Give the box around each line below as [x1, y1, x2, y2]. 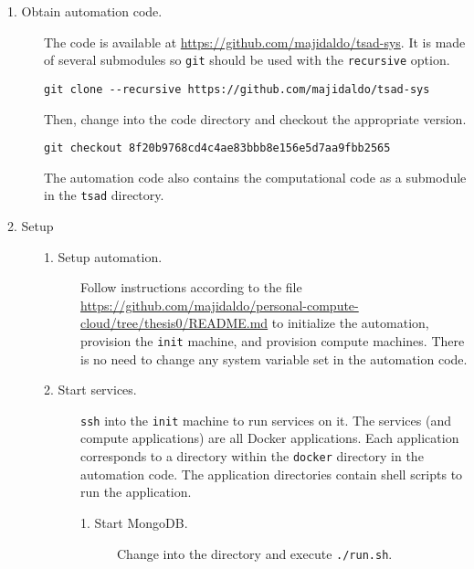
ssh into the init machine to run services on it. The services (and [80, 410, 451, 429]
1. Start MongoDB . [80, 512, 188, 532]
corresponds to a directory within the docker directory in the [80, 447, 424, 466]
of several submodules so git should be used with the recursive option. [44, 50, 450, 69]
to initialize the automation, [271, 313, 429, 332]
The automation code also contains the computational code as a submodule [44, 167, 467, 186]
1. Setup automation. [44, 247, 163, 266]
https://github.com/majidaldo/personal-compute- [80, 295, 359, 314]
